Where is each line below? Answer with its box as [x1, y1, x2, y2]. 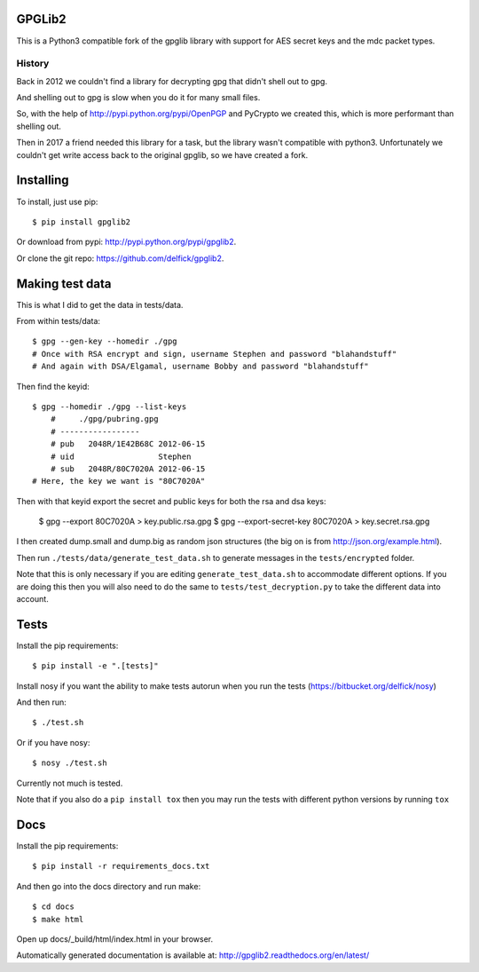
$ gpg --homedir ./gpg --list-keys [32, 401, 187, 412]
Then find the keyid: [16, 381, 90, 391]
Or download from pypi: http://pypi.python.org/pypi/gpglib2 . [16, 236, 237, 248]
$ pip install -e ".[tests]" [32, 661, 159, 671]
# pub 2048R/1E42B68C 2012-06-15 [50, 439, 206, 449]
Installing [16, 173, 70, 188]
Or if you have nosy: [16, 737, 90, 747]
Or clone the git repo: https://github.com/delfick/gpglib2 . [16, 253, 224, 264]
